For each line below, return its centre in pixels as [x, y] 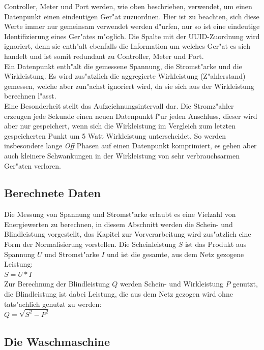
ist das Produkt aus [216, 244]
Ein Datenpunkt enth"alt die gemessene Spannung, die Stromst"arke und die [123, 66]
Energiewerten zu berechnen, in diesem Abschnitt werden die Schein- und [119, 224]
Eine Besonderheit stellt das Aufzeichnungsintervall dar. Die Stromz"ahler [119, 105]
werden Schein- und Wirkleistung [172, 284]
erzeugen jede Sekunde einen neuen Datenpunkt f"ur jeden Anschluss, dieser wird [131, 116]
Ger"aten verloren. [33, 165]
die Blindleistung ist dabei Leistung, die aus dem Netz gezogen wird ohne [119, 294]
